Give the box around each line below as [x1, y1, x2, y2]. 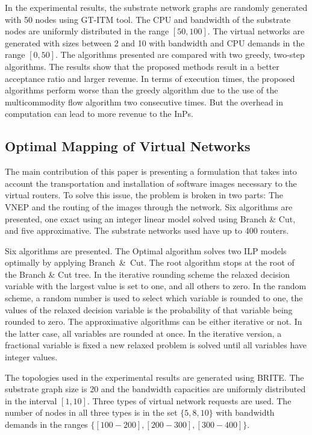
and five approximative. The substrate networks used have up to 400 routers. [5, 224, 289, 237]
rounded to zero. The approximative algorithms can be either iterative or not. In [5, 315, 302, 328]
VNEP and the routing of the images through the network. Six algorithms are [5, 200, 293, 213]
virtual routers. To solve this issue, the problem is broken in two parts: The [5, 189, 283, 201]
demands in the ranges [5, 418, 88, 431]
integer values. [5, 351, 58, 363]
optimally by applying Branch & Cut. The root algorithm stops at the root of [5, 256, 295, 269]
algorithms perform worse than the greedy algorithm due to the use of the [5, 84, 278, 96]
